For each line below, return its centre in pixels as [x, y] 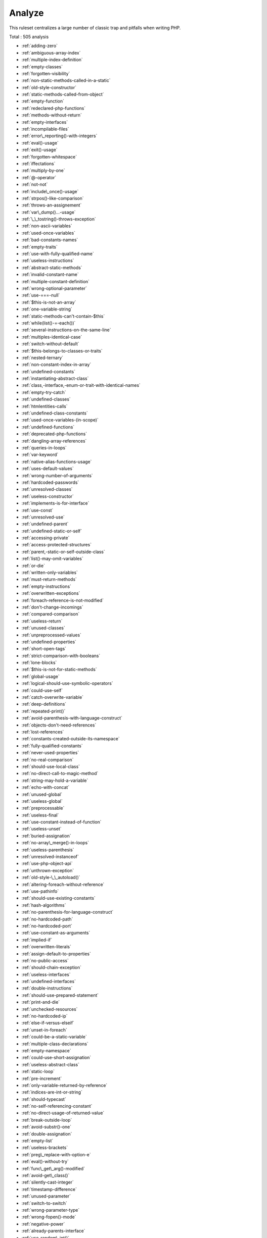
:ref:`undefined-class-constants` [55, 413]
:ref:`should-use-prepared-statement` [60, 995]
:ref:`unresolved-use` [43, 517]
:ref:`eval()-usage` [40, 143]
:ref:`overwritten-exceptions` [51, 593]
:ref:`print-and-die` [41, 1002]
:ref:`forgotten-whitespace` [49, 156]
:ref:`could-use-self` [42, 690]
